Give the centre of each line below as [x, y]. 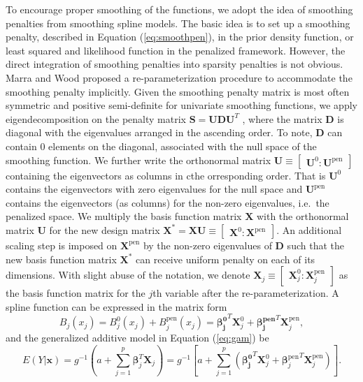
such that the [315, 245]
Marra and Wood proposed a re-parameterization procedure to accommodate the [179, 77]
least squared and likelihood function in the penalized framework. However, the [176, 50]
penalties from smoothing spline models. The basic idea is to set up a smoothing [178, 23]
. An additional [309, 229]
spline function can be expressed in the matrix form [116, 306]
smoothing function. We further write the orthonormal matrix [138, 160]
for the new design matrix [105, 229]
